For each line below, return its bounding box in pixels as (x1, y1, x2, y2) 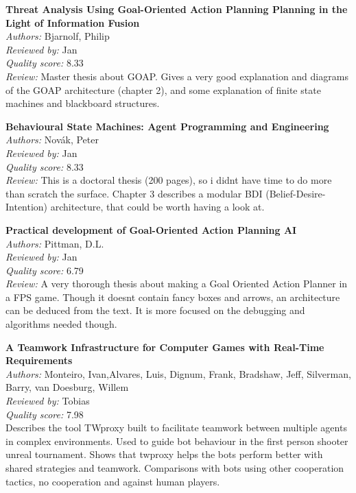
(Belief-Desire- (265, 186, 326, 200)
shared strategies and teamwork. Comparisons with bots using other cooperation (5, 461, 344, 474)
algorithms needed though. (5, 317, 117, 331)
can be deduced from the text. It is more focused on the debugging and (5, 303, 305, 317)
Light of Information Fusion (5, 15, 140, 29)
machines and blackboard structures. (5, 96, 160, 110)
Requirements (5, 353, 73, 368)
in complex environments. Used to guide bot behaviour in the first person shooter (5, 433, 348, 448)
